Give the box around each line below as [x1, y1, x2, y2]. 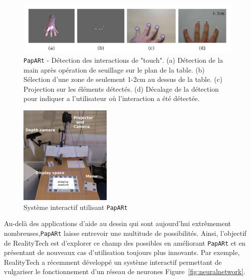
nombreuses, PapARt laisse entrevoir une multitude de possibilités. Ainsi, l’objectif [4, 228, 247, 238]
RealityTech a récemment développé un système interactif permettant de [4, 256, 222, 267]
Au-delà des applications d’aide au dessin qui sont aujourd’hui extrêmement [4, 218, 231, 229]
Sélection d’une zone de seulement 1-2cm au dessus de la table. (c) [23, 74, 223, 84]
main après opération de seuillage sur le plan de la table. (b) [23, 64, 205, 75]
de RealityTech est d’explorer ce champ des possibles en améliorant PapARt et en [4, 237, 246, 248]
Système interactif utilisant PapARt [23, 202, 128, 212]
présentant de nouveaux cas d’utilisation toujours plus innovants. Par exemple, [4, 247, 240, 257]
